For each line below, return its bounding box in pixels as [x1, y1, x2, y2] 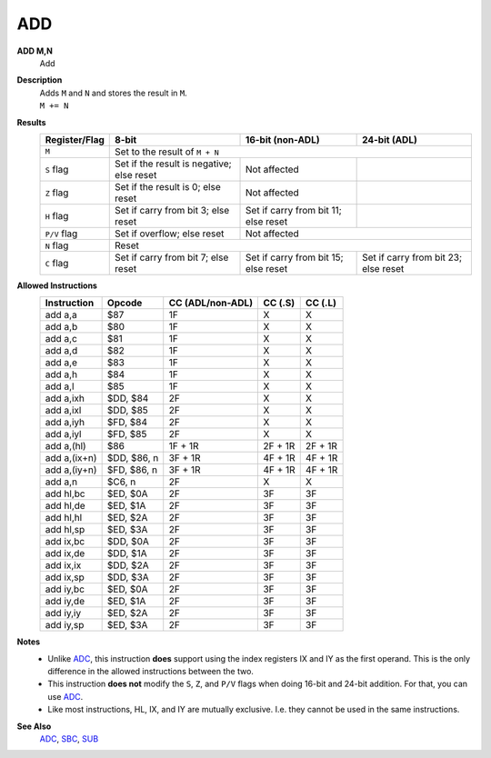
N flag [45, 239, 69, 252]
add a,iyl [45, 428, 82, 441]
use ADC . [47, 691, 84, 702]
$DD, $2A [106, 559, 149, 572]
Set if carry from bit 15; [245, 251, 345, 264]
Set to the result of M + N [115, 145, 220, 158]
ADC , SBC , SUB [39, 733, 99, 744]
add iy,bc [45, 583, 85, 595]
